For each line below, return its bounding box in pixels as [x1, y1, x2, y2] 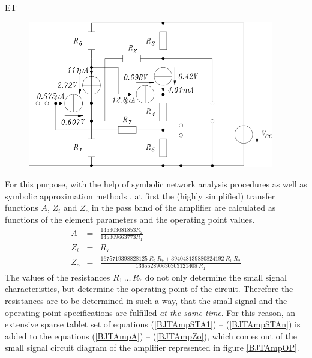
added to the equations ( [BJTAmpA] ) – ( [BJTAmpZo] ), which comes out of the [5, 329, 298, 342]
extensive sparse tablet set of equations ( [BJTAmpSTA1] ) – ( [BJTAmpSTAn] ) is [5, 318, 301, 330]
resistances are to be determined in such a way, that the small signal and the [5, 294, 287, 307]
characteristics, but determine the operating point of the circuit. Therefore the [5, 282, 293, 295]
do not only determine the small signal [145, 270, 287, 283]
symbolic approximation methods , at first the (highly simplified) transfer [5, 189, 275, 202]
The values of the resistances [5, 270, 110, 283]
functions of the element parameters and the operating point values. [5, 213, 255, 225]
